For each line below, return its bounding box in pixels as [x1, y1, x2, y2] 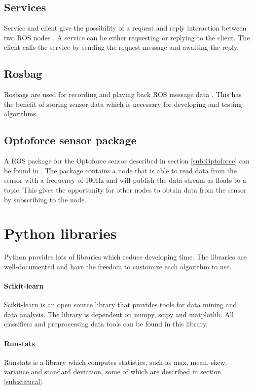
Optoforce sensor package [4, 132, 137, 148]
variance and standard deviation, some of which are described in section [4, 366, 221, 377]
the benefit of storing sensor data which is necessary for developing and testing [4, 98, 242, 109]
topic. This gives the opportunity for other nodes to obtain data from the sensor [4, 184, 247, 195]
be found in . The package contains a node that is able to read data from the [4, 165, 237, 175]
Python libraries [4, 223, 117, 243]
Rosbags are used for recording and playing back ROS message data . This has [4, 89, 242, 99]
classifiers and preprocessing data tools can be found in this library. [4, 319, 208, 329]
